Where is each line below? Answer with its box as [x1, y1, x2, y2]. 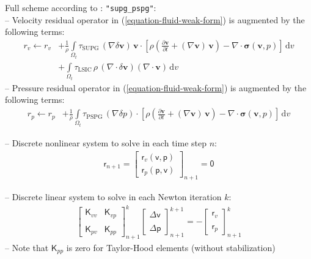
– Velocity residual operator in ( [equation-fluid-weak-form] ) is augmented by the [5, 13, 305, 26]
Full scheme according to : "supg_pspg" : [5, 1, 156, 13]
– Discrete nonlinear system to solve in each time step [5, 137, 207, 149]
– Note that [5, 241, 49, 253]
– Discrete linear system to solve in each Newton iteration [5, 190, 222, 203]
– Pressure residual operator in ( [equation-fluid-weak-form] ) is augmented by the [5, 81, 307, 94]
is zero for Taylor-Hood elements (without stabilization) [66, 241, 276, 253]
